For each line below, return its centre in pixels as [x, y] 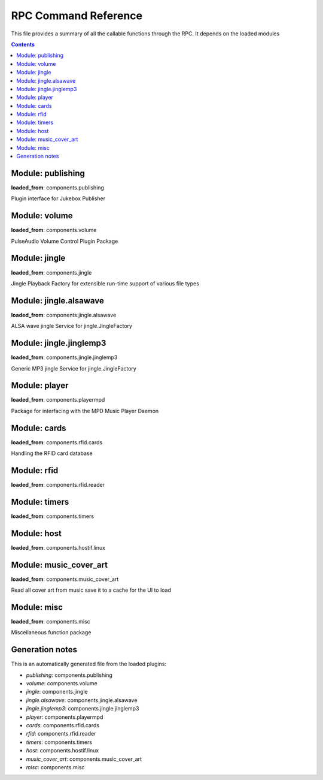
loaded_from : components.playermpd [58, 400]
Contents [23, 44]
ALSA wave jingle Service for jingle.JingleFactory [72, 326]
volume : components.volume [62, 683]
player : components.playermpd [65, 717]
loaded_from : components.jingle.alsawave [64, 315]
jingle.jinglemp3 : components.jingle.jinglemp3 [83, 709]
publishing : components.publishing [69, 675]
